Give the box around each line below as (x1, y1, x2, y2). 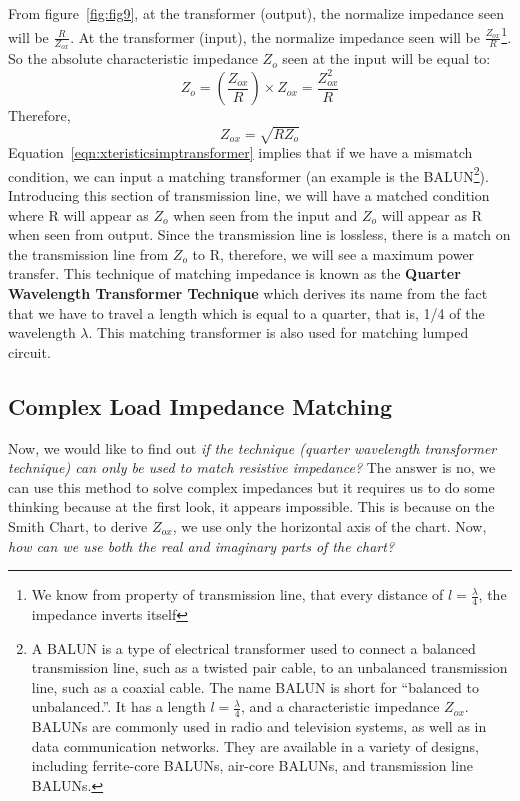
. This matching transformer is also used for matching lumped (88, 322, 469, 343)
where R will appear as (8, 204, 149, 225)
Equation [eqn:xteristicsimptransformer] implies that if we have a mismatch (8, 142, 473, 163)
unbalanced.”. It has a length (31, 696, 206, 717)
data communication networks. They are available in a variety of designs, (31, 735, 479, 756)
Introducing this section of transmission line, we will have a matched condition (8, 185, 490, 206)
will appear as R (381, 204, 482, 225)
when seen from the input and (173, 204, 358, 225)
